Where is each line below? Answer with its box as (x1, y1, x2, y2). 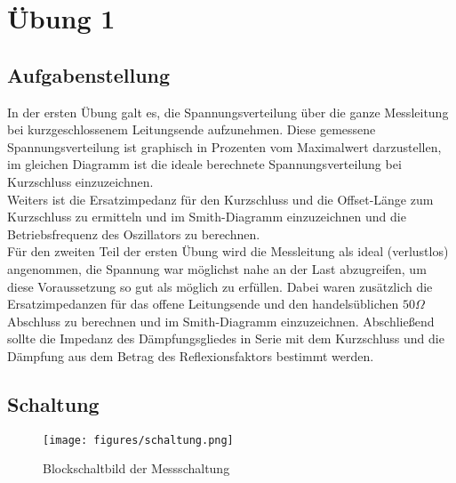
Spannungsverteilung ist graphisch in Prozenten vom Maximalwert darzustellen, (7, 137, 442, 156)
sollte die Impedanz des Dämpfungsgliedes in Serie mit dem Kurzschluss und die (7, 329, 444, 348)
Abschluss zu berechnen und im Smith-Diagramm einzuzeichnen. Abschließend (7, 311, 435, 330)
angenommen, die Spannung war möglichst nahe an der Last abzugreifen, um (7, 259, 427, 278)
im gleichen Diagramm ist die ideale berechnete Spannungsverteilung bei (7, 155, 402, 173)
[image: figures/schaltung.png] (43, 433, 234, 447)
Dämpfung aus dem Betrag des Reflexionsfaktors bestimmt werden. (7, 346, 374, 365)
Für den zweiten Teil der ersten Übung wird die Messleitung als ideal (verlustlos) (7, 242, 449, 261)
